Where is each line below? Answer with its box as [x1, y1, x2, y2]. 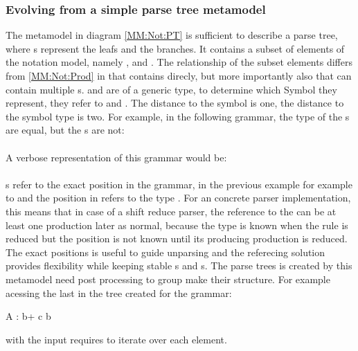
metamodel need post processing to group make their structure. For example [6, 271, 330, 286]
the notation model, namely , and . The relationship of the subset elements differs [6, 55, 352, 69]
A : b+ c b [6, 309, 51, 323]
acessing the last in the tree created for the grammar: [6, 285, 232, 300]
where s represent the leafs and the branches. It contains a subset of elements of [6, 41, 345, 55]
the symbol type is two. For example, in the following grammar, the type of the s [6, 109, 350, 123]
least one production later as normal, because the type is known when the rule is [6, 217, 348, 232]
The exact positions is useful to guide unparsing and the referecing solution [6, 244, 325, 259]
